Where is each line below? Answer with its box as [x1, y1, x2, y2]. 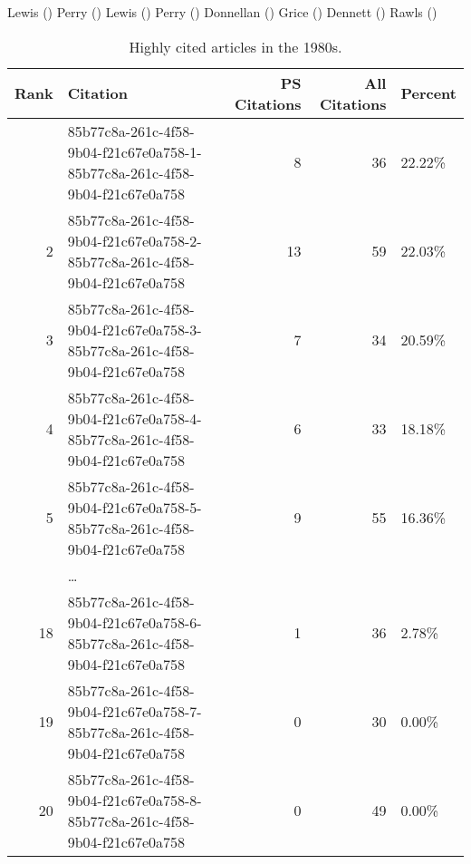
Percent [400, 83, 457, 104]
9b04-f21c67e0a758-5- [67, 496, 202, 518]
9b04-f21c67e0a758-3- [67, 318, 202, 340]
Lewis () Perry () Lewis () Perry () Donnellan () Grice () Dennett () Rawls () [7, 3, 437, 21]
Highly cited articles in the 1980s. [129, 35, 342, 57]
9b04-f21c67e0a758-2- [67, 229, 202, 251]
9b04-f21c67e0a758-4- [67, 407, 202, 429]
